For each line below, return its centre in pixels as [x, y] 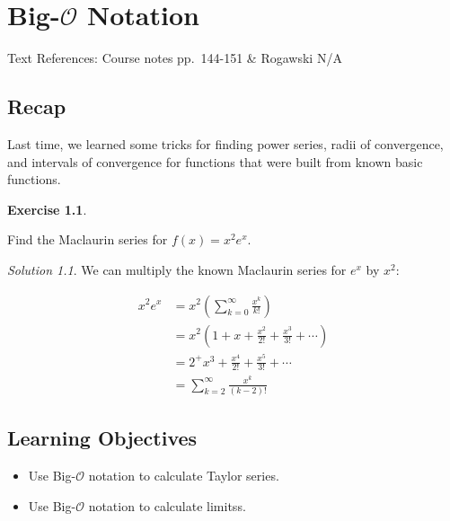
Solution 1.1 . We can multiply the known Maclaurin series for [177, 269]
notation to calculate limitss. [167, 505]
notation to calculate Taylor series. [184, 476]
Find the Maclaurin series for [88, 239]
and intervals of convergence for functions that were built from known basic [215, 161]
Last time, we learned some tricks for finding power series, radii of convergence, [225, 143]
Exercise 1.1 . [47, 209]
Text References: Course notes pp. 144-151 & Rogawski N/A [175, 58]
